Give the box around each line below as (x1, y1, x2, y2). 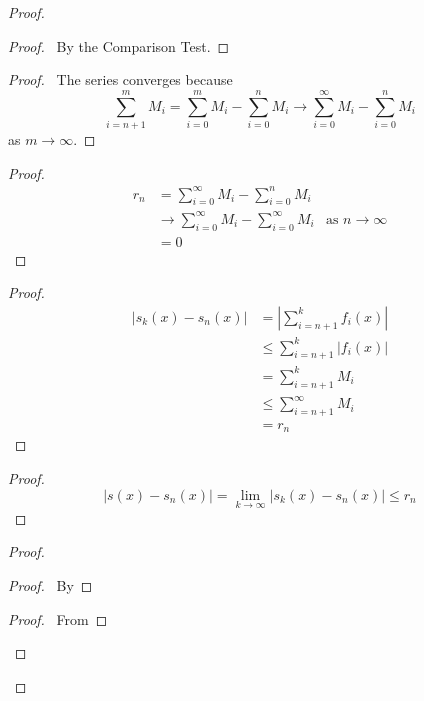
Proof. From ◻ (8, 608, 108, 629)
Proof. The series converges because (8, 69, 233, 90)
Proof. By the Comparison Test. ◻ (8, 35, 230, 56)
